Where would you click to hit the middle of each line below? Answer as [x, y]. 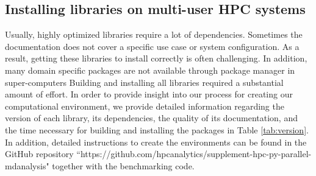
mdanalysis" [27, 165]
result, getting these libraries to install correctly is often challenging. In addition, [156, 58]
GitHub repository [39, 154]
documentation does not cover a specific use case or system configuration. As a [152, 46]
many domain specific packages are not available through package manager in [150, 70]
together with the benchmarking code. [123, 165]
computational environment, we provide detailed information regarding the [145, 106]
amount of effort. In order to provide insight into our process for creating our [149, 94]
